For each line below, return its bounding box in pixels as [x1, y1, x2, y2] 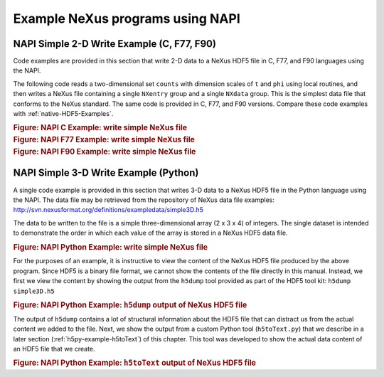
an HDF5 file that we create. [13, 344, 95, 353]
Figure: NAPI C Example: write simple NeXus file [13, 123, 188, 133]
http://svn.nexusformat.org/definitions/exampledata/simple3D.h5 [13, 206, 204, 214]
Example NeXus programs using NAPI [13, 11, 241, 26]
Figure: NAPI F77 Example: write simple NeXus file [13, 135, 196, 145]
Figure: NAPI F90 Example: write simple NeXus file [13, 147, 196, 156]
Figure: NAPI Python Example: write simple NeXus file [13, 242, 208, 252]
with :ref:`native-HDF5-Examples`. [13, 110, 114, 118]
